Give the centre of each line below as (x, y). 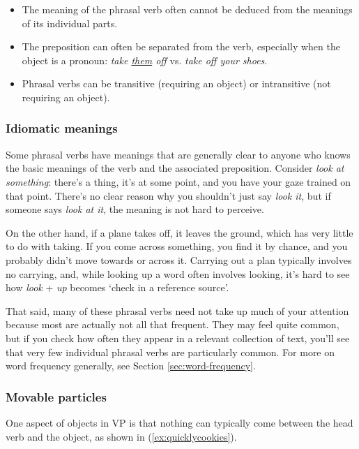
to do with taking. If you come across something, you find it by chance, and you (177, 246)
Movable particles (56, 396)
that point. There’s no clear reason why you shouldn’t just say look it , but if (168, 195)
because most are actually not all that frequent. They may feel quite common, (173, 324)
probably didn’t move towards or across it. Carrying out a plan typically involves (179, 259)
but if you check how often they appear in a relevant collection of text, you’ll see (178, 338)
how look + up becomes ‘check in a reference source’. (117, 287)
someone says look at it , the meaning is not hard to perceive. (135, 209)
